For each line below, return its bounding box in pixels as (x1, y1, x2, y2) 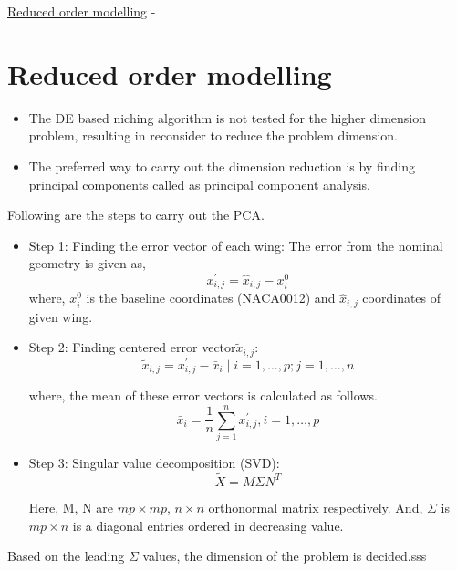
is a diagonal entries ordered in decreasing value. (72, 515, 344, 535)
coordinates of (362, 288, 441, 307)
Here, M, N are (28, 497, 114, 516)
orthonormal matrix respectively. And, (208, 497, 423, 516)
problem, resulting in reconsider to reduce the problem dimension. (28, 126, 398, 145)
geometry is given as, (28, 254, 146, 273)
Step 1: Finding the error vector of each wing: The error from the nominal (28, 235, 443, 254)
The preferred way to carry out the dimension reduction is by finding (28, 156, 415, 175)
